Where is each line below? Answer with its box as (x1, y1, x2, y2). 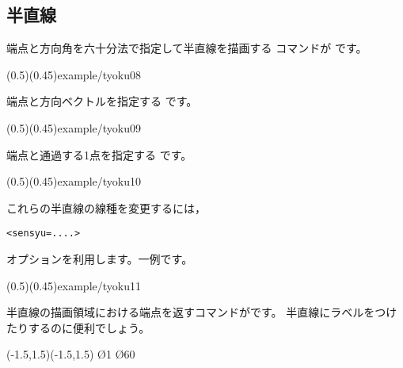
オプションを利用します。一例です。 (6, 251, 193, 267)
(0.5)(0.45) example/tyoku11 (6, 277, 141, 293)
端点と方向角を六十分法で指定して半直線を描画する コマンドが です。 (6, 40, 367, 56)
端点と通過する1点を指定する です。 (6, 146, 192, 163)
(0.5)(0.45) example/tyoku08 (6, 66, 141, 82)
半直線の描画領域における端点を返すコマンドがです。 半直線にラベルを (6, 304, 375, 320)
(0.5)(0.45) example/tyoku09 (6, 119, 141, 136)
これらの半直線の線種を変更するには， (6, 199, 206, 216)
